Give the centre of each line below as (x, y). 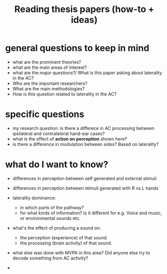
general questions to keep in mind (77, 48)
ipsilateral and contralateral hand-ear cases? (59, 133)
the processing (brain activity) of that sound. (66, 243)
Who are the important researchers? (50, 83)
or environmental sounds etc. (50, 218)
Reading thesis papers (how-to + (84, 9)
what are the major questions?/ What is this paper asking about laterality (87, 73)
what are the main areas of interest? (50, 67)
